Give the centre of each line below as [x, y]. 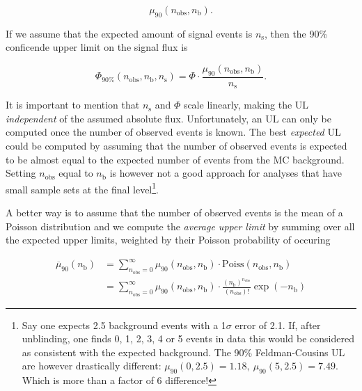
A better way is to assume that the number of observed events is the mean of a [174, 213]
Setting [21, 173]
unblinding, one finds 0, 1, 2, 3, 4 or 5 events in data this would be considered [188, 338]
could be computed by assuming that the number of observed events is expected [176, 146]
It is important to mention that [73, 105]
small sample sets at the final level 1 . [82, 188]
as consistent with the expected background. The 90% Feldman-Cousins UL [183, 352]
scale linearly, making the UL [246, 105]
